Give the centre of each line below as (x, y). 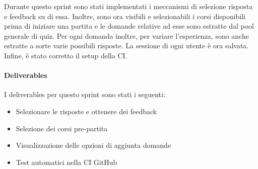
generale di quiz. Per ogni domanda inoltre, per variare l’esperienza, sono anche (126, 35)
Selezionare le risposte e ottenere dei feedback (86, 111)
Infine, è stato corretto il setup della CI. (66, 55)
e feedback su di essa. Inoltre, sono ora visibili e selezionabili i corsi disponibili (125, 16)
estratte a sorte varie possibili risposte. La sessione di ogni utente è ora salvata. (126, 46)
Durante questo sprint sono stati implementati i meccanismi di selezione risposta (128, 6)
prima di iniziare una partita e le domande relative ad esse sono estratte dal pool (129, 26)
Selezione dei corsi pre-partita (62, 128)
